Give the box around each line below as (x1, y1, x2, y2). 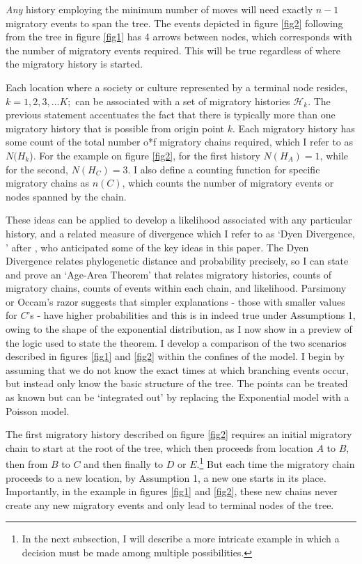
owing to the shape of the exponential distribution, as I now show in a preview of (6, 322, 352, 336)
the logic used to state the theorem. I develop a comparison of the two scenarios (6, 335, 347, 350)
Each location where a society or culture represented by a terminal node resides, (6, 79, 348, 94)
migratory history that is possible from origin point (6, 120, 224, 135)
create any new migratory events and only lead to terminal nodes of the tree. (6, 497, 334, 512)
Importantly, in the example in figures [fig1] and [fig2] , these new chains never (6, 484, 338, 499)
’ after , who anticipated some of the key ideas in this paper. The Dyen (6, 240, 309, 254)
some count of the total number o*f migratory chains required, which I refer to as (6, 134, 354, 149)
